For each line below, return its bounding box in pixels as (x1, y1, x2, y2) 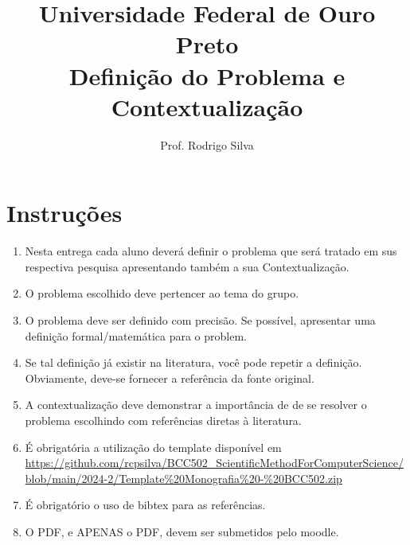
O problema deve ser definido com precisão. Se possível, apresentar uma (25, 312, 376, 328)
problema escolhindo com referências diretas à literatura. (25, 411, 302, 428)
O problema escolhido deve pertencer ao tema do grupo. (25, 285, 299, 302)
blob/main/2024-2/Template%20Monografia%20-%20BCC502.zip (25, 469, 342, 486)
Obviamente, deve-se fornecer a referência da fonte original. (25, 369, 314, 386)
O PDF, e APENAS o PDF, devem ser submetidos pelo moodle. (25, 523, 339, 539)
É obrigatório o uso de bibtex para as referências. (25, 496, 266, 513)
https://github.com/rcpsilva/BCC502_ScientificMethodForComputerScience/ (25, 454, 404, 471)
